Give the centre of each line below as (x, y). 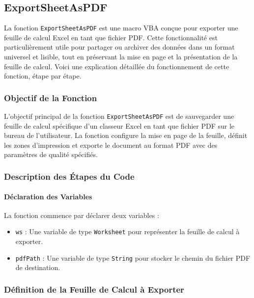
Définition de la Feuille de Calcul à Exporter (94, 289)
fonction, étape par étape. (43, 76)
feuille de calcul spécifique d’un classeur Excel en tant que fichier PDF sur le (119, 125)
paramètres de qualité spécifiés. (51, 154)
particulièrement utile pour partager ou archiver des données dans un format (119, 47)
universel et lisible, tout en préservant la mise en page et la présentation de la (121, 57)
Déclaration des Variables (48, 196)
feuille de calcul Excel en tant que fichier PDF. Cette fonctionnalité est (111, 37)
